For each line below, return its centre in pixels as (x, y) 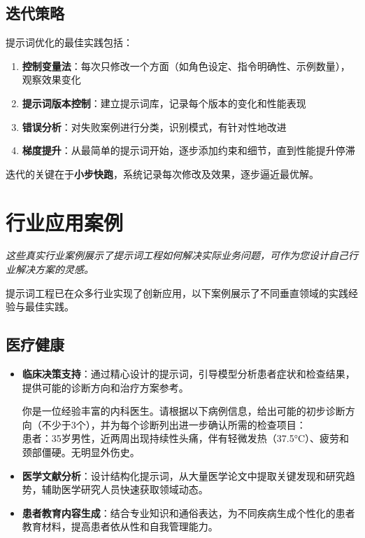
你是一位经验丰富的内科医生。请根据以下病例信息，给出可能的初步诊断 (184, 411)
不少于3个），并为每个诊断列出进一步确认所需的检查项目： (174, 424)
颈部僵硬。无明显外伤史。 (81, 452)
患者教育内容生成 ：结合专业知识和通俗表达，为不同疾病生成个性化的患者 (188, 512)
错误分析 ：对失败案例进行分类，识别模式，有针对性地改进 (154, 126)
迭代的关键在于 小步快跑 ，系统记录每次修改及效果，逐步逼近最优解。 (162, 173)
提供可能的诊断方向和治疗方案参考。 (105, 387)
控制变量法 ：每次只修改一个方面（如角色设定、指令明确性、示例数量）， (186, 65)
